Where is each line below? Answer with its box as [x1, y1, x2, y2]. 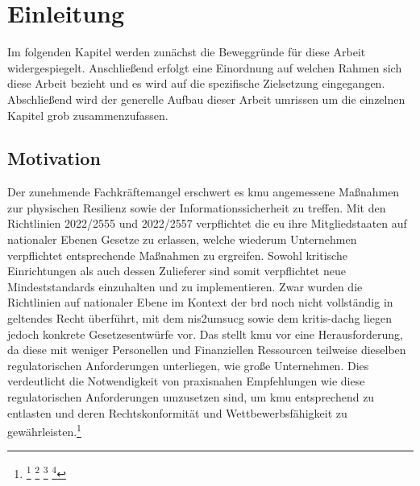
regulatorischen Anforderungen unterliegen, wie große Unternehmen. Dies [7, 356, 369, 373]
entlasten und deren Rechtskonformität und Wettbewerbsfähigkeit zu [7, 404, 347, 421]
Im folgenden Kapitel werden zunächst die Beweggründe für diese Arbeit [7, 43, 366, 60]
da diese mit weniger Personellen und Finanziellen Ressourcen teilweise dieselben [7, 341, 406, 358]
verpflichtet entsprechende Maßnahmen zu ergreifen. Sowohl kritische [7, 246, 347, 263]
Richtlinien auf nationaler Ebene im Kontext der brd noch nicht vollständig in [7, 294, 393, 311]
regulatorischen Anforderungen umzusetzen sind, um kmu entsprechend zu [7, 389, 375, 406]
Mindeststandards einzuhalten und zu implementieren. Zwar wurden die [7, 278, 363, 294]
